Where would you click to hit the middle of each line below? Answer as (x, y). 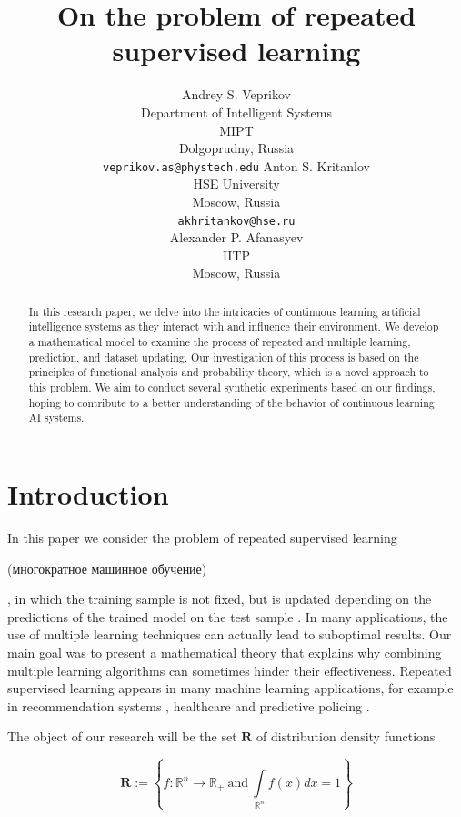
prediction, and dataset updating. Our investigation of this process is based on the (224, 357)
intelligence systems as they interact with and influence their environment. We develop (234, 327)
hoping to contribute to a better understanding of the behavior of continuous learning (231, 402)
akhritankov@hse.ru (236, 221)
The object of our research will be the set (122, 736)
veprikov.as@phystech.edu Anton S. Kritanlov (236, 165)
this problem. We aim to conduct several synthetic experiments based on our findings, (232, 388)
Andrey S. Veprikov (236, 94)
